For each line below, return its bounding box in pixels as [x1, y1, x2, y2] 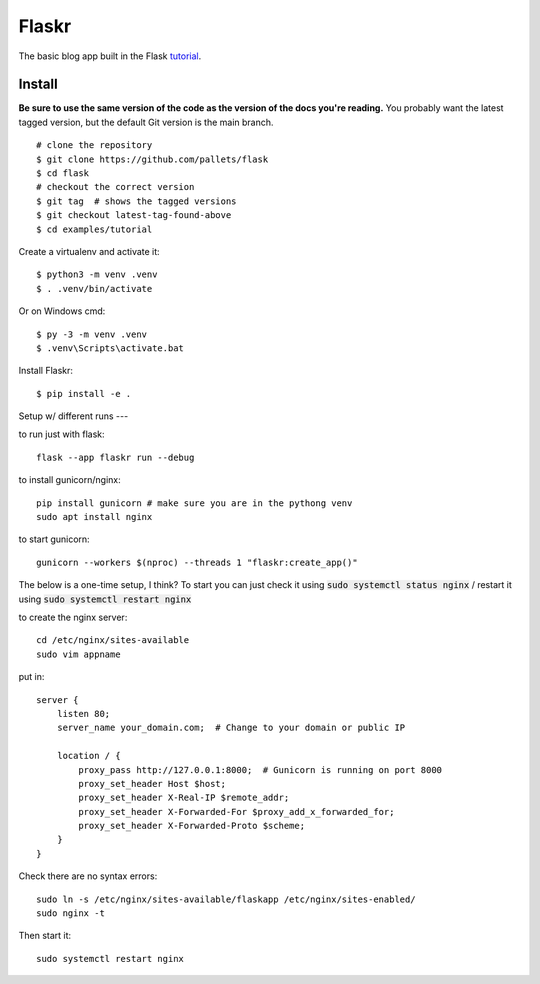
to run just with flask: [18, 428, 105, 440]
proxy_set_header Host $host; [78, 778, 227, 789]
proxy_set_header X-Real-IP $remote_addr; [78, 792, 290, 804]
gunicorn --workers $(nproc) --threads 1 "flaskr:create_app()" [36, 556, 359, 568]
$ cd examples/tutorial [36, 223, 153, 235]
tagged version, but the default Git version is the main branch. [18, 116, 274, 128]
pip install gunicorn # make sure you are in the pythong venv [36, 497, 353, 509]
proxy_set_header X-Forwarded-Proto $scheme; [78, 820, 305, 832]
